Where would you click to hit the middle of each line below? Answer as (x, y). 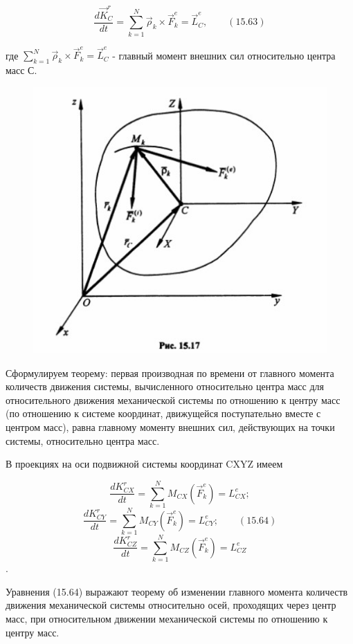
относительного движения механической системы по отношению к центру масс (173, 399)
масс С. (21, 70)
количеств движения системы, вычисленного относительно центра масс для (165, 386)
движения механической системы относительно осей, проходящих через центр (171, 605)
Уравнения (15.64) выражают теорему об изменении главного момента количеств (177, 591)
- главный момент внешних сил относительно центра (224, 55)
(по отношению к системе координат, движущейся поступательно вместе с (163, 413)
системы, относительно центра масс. (83, 440)
